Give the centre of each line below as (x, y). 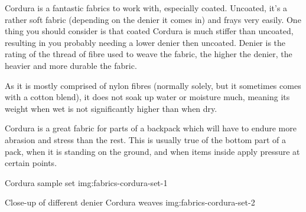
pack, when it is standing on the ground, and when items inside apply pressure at (152, 151)
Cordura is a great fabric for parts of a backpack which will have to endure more (151, 128)
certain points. (31, 163)
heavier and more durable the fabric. (71, 65)
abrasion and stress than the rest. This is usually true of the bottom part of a (146, 139)
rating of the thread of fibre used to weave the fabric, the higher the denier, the (149, 54)
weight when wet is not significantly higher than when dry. (111, 108)
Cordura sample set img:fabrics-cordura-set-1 (86, 182)
